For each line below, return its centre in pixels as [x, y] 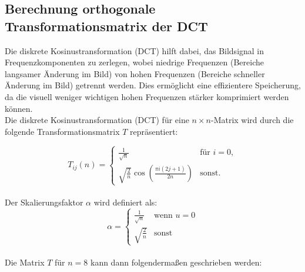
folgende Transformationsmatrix [62, 131]
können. [19, 108]
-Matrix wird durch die [252, 120]
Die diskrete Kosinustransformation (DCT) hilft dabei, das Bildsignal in [135, 50]
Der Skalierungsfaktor [44, 202]
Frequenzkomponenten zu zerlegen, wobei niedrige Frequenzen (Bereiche [134, 62]
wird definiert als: [125, 202]
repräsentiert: [154, 131]
